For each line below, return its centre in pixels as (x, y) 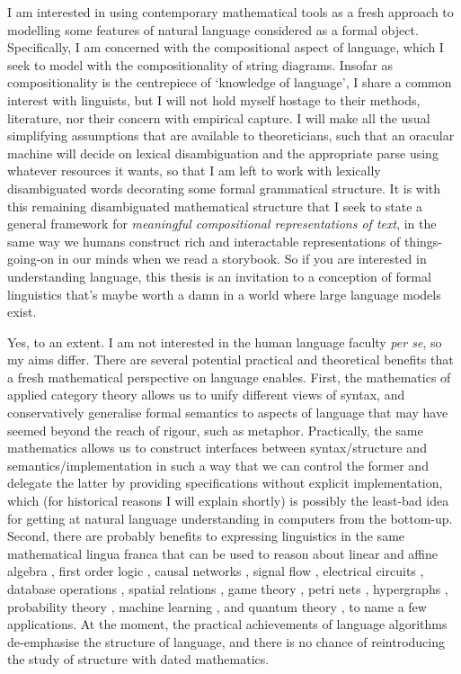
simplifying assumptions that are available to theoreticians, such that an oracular (231, 135)
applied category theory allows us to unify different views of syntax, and (206, 395)
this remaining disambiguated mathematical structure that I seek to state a (215, 206)
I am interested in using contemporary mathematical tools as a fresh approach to (230, 12)
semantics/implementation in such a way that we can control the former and (218, 465)
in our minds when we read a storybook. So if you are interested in (242, 259)
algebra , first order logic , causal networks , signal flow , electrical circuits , (216, 571)
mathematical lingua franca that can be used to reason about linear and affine (223, 553)
